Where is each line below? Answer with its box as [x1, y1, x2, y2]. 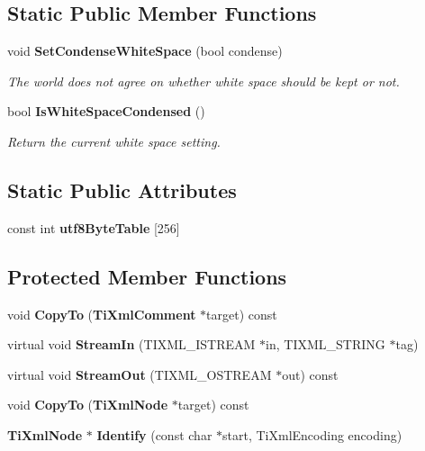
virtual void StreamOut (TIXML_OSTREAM [7, 365, 272, 383]
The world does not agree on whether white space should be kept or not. [7, 71, 400, 90]
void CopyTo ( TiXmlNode [7, 395, 168, 414]
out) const [282, 365, 339, 383]
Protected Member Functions [7, 262, 287, 290]
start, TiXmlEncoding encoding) [222, 425, 402, 444]
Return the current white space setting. [7, 131, 221, 150]
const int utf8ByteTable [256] [7, 218, 180, 237]
